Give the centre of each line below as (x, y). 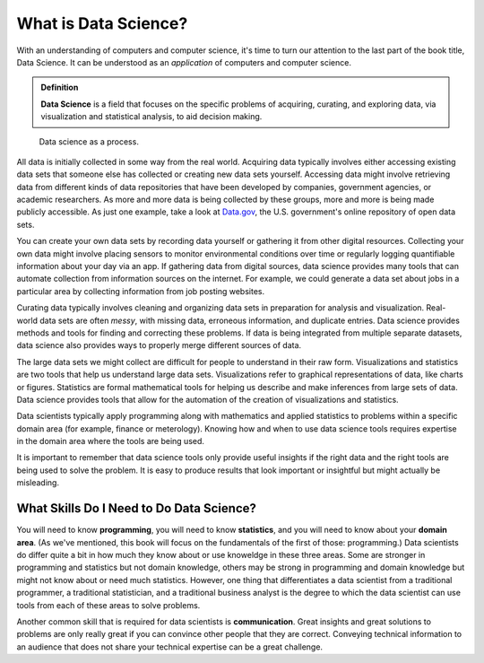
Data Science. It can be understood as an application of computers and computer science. (184, 62)
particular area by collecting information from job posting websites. (140, 291)
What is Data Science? (102, 23)
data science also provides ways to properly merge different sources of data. (159, 345)
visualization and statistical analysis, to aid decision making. (151, 117)
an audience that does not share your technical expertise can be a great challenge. (169, 647)
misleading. (38, 483)
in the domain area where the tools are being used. (111, 441)
